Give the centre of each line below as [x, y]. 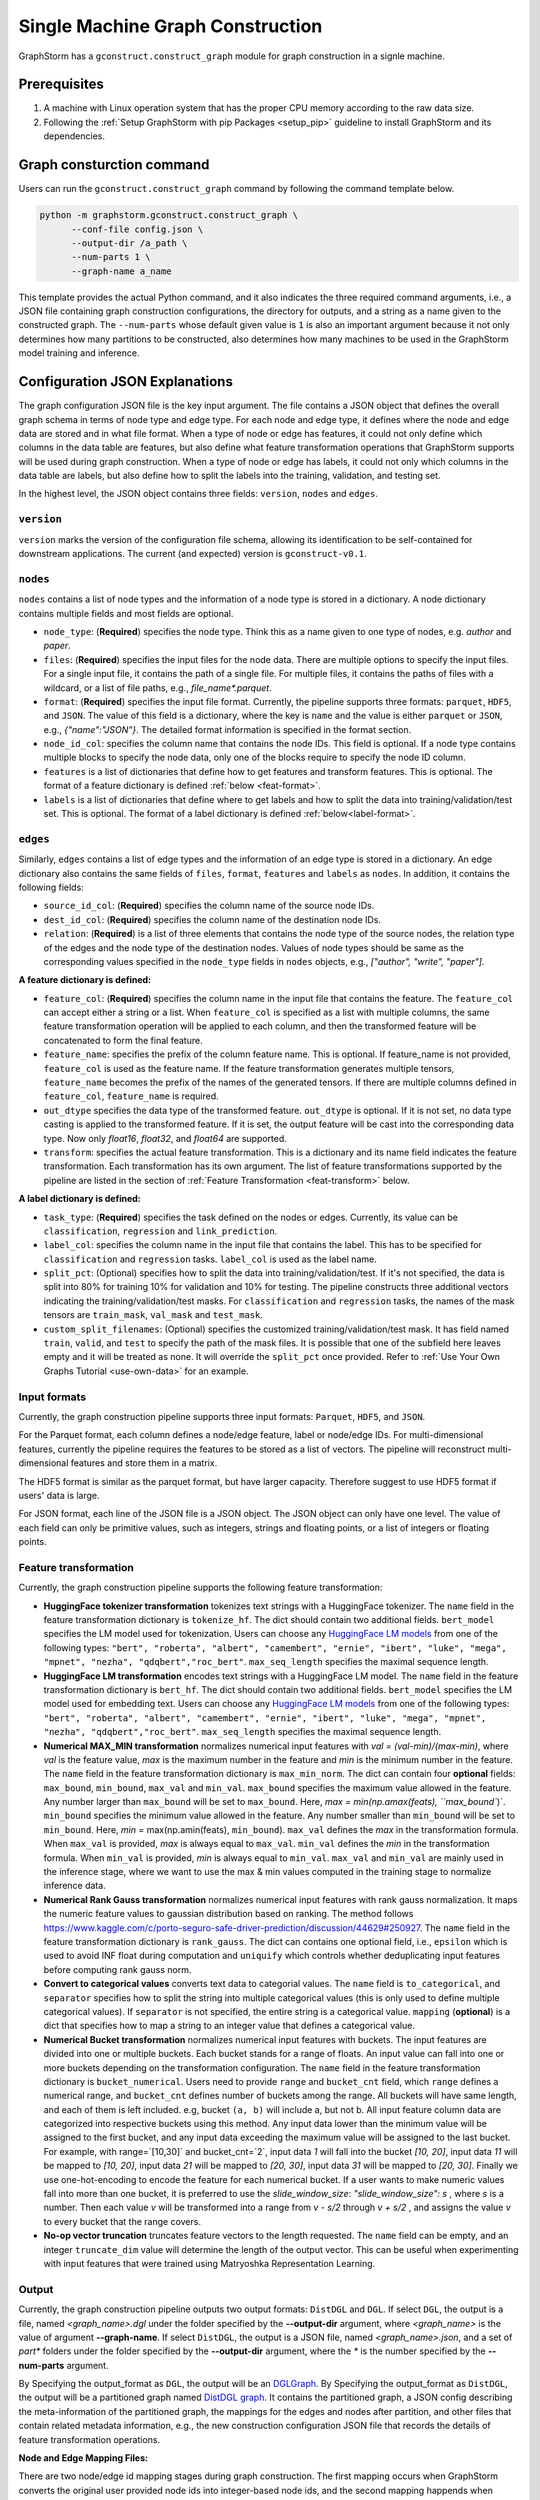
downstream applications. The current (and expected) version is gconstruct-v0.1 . [192, 554]
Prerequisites [61, 84]
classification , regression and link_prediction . [160, 1231]
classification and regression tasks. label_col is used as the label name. [210, 1259]
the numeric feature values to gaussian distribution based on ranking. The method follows [228, 1914]
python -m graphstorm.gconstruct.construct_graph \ [169, 215]
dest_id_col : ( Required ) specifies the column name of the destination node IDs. [212, 919]
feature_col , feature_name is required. [131, 1096]
